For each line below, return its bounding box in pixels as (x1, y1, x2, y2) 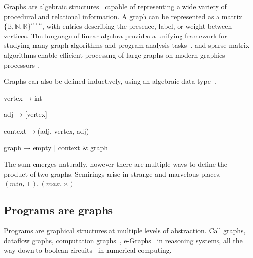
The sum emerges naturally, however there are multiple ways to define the (4, 159, 228, 169)
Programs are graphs (4, 202, 113, 218)
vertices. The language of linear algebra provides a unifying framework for (4, 30, 227, 40)
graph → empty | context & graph (4, 142, 108, 152)
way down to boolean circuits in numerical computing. (4, 245, 172, 255)
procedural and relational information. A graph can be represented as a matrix (4, 11, 242, 21)
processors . (4, 59, 40, 70)
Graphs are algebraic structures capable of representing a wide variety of (4, 1, 227, 11)
